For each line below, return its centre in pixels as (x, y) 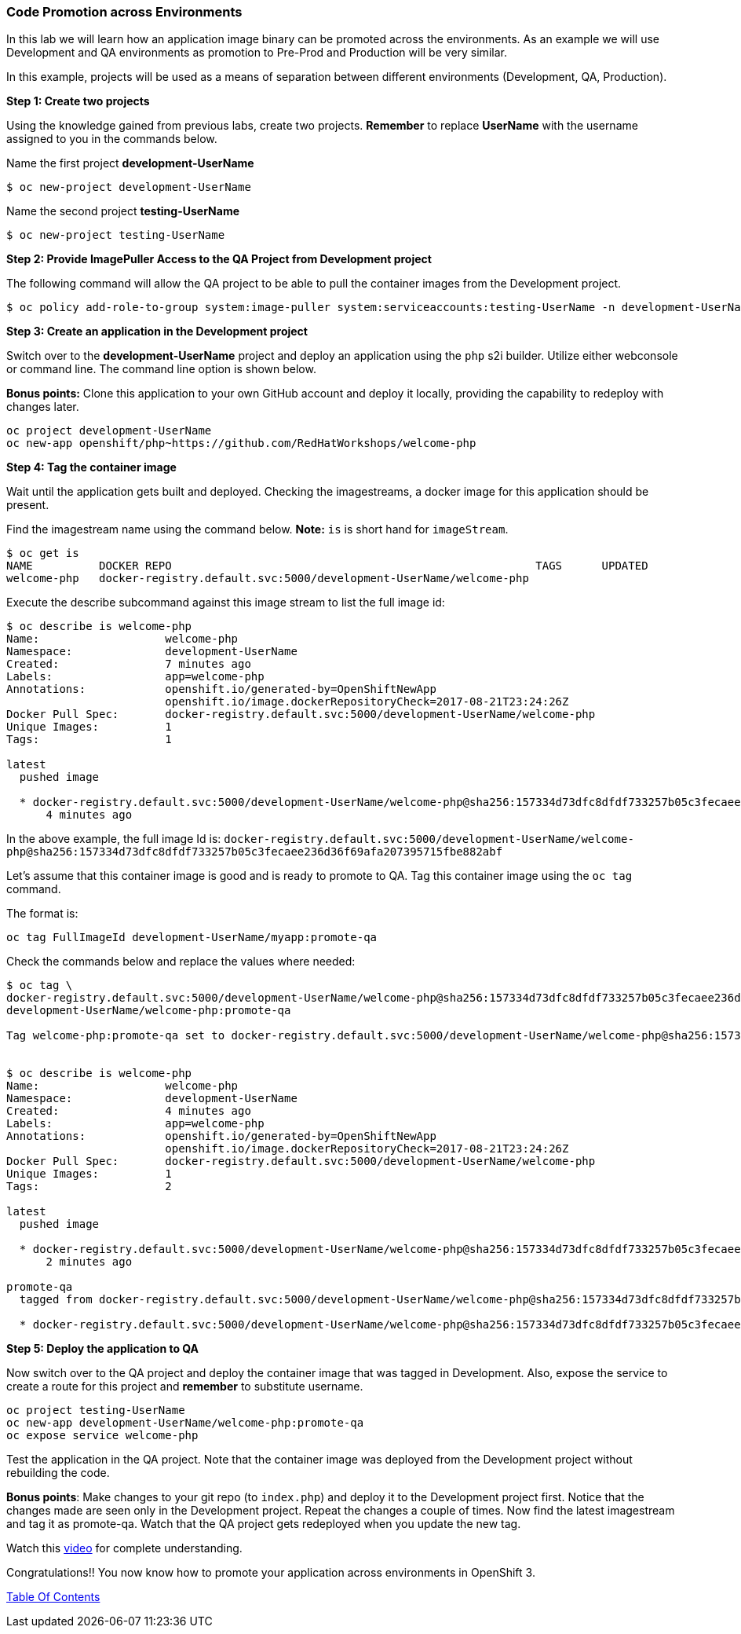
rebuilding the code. (58, 1473)
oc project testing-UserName (96, 1411)
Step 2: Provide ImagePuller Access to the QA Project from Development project (219, 259)
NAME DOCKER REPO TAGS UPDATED (327, 566)
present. (28, 505)
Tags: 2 (89, 1187)
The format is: (42, 914)
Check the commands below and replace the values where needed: (181, 962)
